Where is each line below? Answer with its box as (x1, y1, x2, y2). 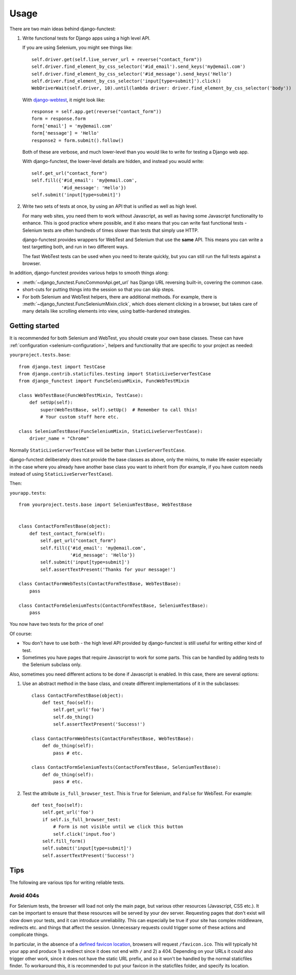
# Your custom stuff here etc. (40, 414, 119, 420)
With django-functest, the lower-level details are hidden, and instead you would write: (22, 158, 204, 165)
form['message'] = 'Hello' (31, 130, 100, 136)
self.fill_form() (42, 838, 86, 844)
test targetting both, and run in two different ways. (22, 244, 129, 250)
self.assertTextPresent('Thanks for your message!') (40, 566, 176, 572)
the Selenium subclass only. (22, 661, 82, 668)
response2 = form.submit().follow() (31, 137, 124, 143)
